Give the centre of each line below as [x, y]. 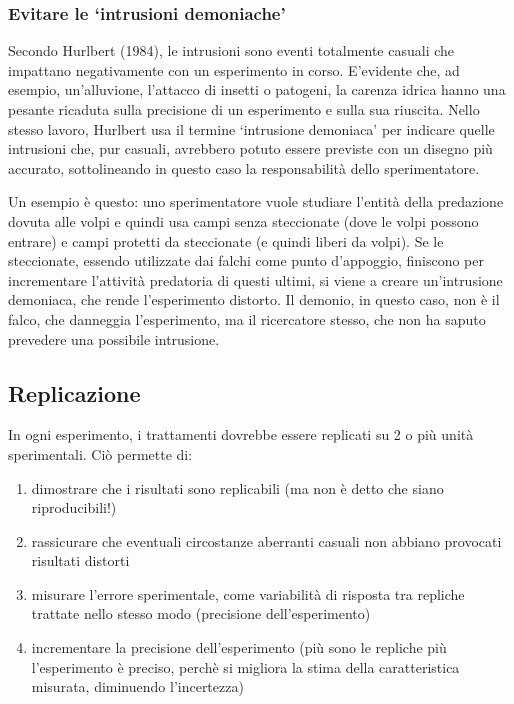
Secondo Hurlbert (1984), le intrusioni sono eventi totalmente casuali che [231, 50]
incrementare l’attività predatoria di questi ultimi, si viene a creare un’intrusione [255, 279]
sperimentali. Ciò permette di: [100, 453]
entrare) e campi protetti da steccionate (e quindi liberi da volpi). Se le [226, 240]
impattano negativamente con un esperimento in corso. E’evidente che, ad [234, 69]
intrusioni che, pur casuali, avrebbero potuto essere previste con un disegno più [250, 148]
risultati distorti [80, 560]
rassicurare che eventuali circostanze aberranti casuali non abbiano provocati [266, 540]
